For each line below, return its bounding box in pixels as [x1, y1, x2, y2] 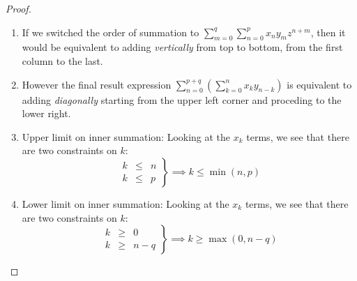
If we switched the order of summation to [22, 24, 199, 39]
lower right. [22, 106, 71, 121]
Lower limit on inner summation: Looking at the [22, 196, 229, 211]
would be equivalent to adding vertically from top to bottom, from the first [22, 40, 343, 54]
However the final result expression [22, 77, 172, 91]
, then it [310, 24, 346, 39]
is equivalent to [287, 77, 352, 91]
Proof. [6, 1, 31, 15]
